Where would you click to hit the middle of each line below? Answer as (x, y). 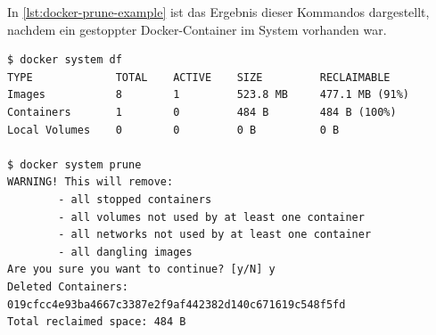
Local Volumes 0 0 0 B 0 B (173, 130)
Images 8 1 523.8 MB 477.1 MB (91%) (209, 95)
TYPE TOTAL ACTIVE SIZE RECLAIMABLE (199, 77)
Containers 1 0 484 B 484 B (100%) (202, 112)
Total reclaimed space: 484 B (97, 322)
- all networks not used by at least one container (215, 235)
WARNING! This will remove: (90, 182)
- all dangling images (125, 252)
